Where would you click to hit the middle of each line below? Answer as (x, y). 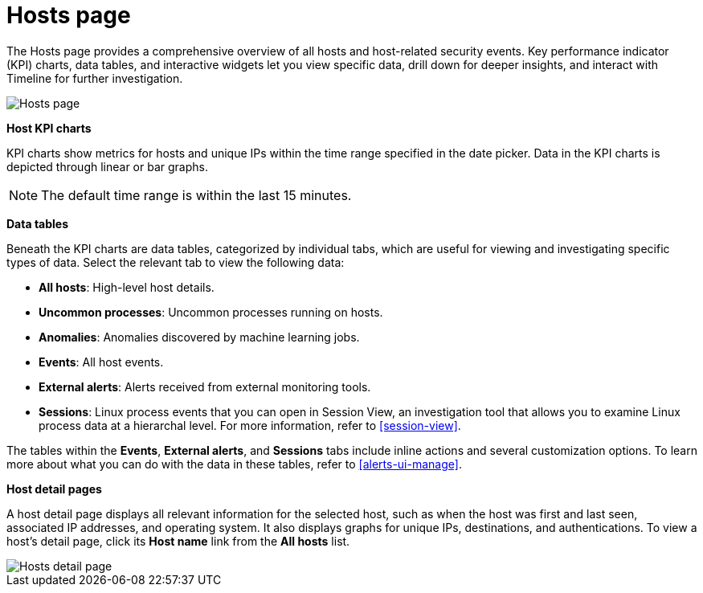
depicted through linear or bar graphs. (107, 166)
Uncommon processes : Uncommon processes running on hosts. (211, 312)
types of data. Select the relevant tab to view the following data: (176, 262)
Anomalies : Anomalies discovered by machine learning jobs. (199, 337)
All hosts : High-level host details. (127, 287)
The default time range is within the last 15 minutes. (196, 195)
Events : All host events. (101, 362)
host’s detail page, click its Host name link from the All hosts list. (178, 541)
